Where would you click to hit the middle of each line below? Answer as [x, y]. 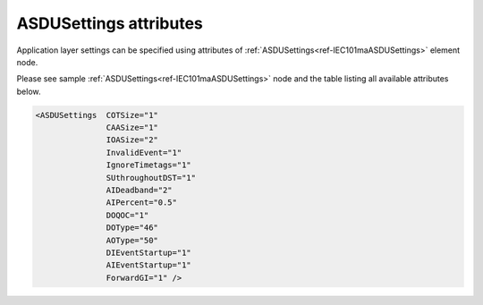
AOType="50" [132, 240]
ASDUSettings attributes [110, 23]
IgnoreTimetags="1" [148, 165]
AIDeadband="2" [140, 191]
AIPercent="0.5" [142, 203]
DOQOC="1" [127, 215]
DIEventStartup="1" [148, 253]
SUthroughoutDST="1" [151, 178]
